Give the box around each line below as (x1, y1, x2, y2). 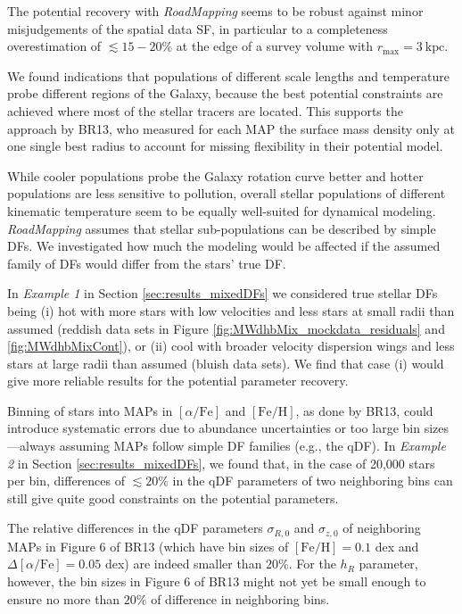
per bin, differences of (7, 471, 125, 490)
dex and (375, 536, 419, 555)
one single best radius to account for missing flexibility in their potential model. (7, 137, 443, 155)
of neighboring (342, 519, 421, 537)
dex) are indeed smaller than (104, 554, 262, 573)
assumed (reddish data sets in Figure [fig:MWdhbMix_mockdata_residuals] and (7, 319, 445, 337)
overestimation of (7, 37, 102, 55)
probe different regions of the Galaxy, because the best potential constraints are (7, 84, 443, 103)
